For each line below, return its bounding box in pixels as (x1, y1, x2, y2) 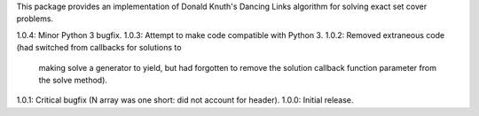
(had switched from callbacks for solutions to (16, 43, 182, 53)
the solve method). (38, 74, 108, 85)
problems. (16, 13, 53, 24)
